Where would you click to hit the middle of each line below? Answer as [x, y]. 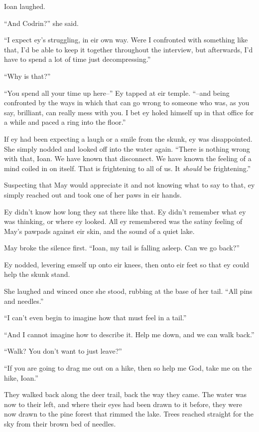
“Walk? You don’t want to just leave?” [63, 351]
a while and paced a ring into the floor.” [65, 122]
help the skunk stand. [37, 274]
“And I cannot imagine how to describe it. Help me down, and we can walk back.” [129, 334]
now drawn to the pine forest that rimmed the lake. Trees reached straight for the [129, 414]
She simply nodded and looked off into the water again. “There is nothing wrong [127, 148]
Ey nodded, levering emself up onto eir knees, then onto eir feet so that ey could [127, 264]
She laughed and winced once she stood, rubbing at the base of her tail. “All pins [128, 291]
